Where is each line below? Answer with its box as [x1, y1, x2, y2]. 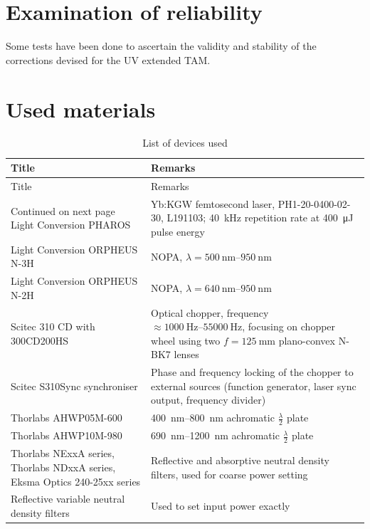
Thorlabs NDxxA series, [11, 460, 116, 475]
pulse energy [151, 224, 205, 239]
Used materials [6, 94, 156, 123]
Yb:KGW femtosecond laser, [151, 196, 275, 211]
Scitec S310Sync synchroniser [11, 378, 138, 393]
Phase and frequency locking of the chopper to [151, 365, 354, 379]
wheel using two [151, 332, 221, 347]
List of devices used [142, 135, 228, 150]
